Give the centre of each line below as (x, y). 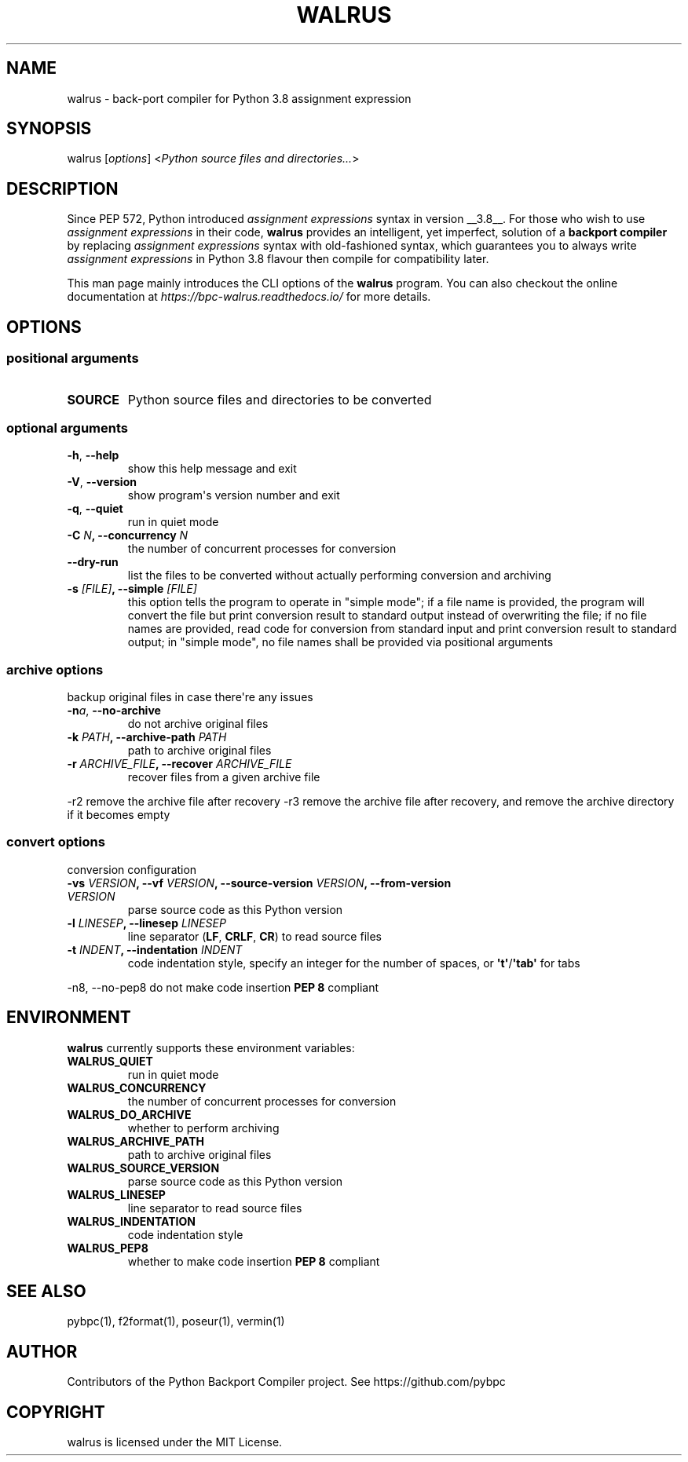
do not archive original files (198, 724)
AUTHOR (42, 1351)
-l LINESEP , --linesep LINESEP (146, 923)
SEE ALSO (46, 1292)
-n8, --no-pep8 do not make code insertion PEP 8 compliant (223, 987)
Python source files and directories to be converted (280, 399)
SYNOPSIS (49, 129)
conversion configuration (132, 869)
